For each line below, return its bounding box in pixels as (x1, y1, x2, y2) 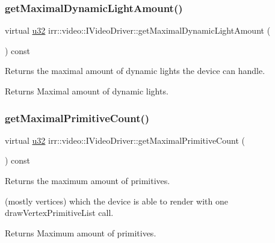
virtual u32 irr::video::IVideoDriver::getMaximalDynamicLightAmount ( (5, 24, 271, 37)
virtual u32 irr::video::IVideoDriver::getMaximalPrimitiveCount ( (5, 134, 245, 146)
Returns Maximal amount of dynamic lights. (5, 85, 168, 97)
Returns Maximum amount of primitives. (5, 226, 156, 239)
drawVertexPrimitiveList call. (5, 206, 114, 219)
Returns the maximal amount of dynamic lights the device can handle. (5, 64, 265, 77)
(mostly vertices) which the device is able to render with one (5, 194, 228, 207)
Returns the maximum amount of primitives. (5, 174, 170, 186)
